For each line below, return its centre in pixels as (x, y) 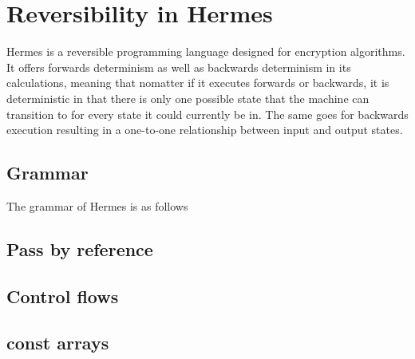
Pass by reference (80, 249)
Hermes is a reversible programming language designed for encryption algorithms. (206, 51)
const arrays (58, 343)
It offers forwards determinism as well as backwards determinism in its (179, 67)
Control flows (63, 296)
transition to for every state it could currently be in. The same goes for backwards (207, 114)
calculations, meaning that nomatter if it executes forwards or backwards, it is (198, 83)
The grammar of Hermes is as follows (97, 205)
